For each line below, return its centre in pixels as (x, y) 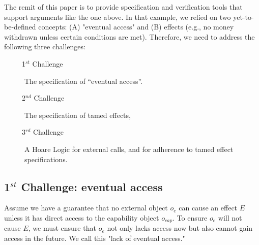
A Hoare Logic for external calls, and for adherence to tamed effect (129, 149)
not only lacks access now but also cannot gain (180, 228)
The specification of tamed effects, (78, 115)
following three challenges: (45, 47)
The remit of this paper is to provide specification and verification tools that (123, 7)
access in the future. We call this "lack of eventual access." (95, 238)
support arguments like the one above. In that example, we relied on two (118, 17)
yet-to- (243, 17)
